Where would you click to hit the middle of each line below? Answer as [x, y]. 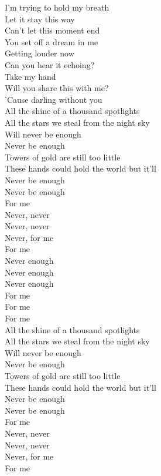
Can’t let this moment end [52, 30]
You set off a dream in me [52, 41]
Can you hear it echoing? [50, 64]
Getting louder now [40, 53]
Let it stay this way [40, 19]
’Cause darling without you [54, 99]
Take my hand [30, 76]
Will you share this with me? [57, 88]
